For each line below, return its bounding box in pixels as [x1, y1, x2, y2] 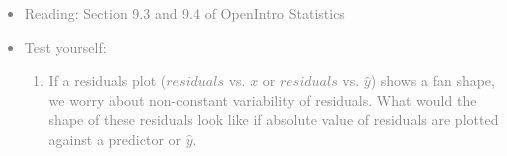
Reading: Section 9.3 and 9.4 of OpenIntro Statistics [24, 3, 345, 23]
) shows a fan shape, [370, 70, 495, 91]
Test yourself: [24, 36, 107, 57]
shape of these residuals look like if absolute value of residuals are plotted [48, 109, 499, 130]
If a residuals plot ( [48, 70, 167, 91]
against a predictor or [48, 128, 182, 149]
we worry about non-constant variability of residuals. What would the [48, 89, 477, 110]
